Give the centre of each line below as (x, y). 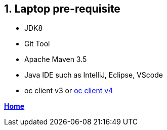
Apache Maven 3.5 (56, 59)
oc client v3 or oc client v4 (69, 91)
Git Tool (37, 44)
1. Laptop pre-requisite (62, 9)
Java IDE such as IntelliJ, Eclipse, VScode (94, 75)
